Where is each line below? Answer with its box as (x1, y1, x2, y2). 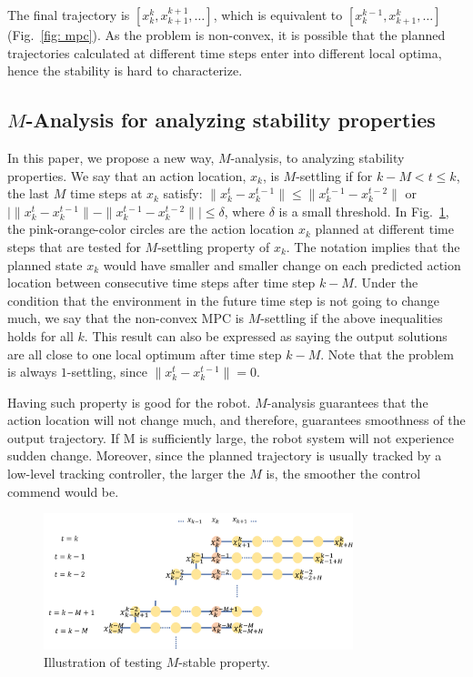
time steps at (69, 184, 143, 203)
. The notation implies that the (286, 237, 460, 256)
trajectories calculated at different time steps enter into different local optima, (7, 43, 442, 62)
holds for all (7, 326, 74, 345)
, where (224, 201, 266, 220)
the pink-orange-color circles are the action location (7, 219, 295, 238)
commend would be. (7, 481, 119, 500)
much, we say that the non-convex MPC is (7, 308, 245, 328)
